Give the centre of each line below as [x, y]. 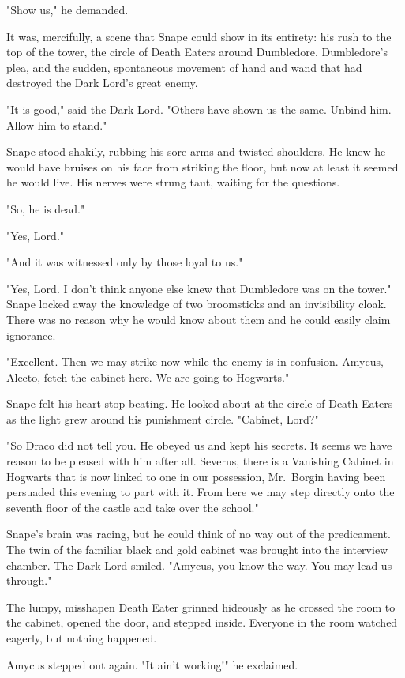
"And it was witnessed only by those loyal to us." [125, 262]
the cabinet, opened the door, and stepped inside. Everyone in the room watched [202, 622]
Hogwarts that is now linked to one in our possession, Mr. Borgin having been [196, 476]
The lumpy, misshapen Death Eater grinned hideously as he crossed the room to [201, 606]
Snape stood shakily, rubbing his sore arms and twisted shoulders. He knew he [196, 151]
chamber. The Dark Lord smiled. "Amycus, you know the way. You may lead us [199, 565]
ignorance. [31, 335]
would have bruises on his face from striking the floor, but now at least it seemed [202, 166]
